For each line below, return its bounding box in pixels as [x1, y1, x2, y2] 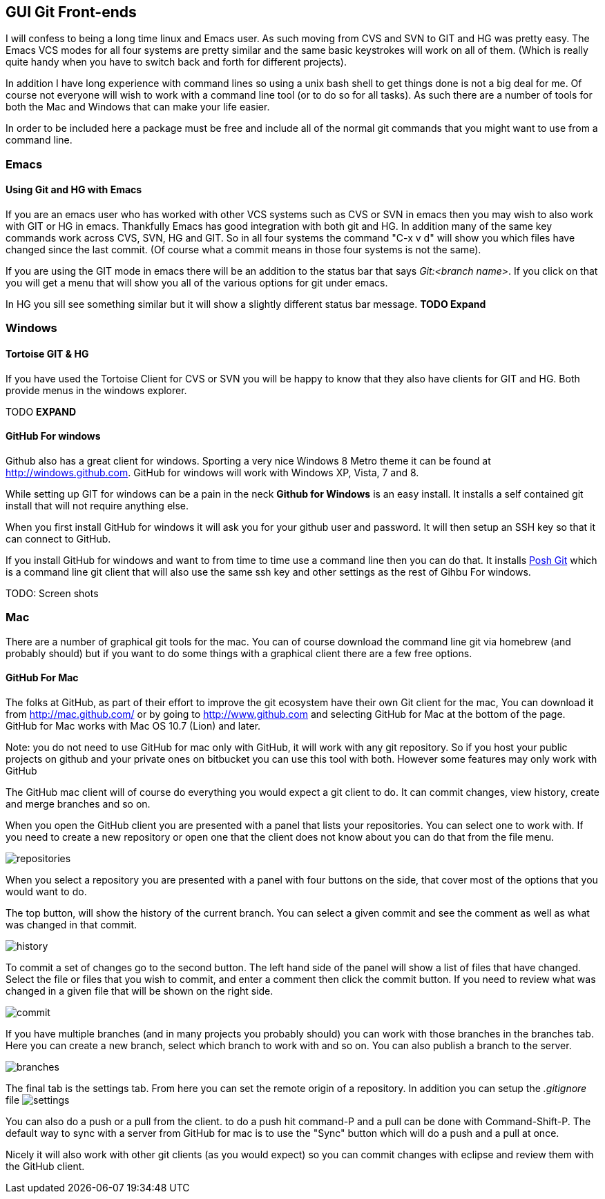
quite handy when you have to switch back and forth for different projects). [6, 56, 347, 68]
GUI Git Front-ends [6, 3, 137, 21]
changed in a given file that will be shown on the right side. [6, 984, 273, 997]
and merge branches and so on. [6, 797, 151, 810]
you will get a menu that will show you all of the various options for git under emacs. [6, 277, 388, 289]
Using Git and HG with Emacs [6, 184, 142, 196]
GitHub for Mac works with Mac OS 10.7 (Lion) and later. [6, 719, 261, 732]
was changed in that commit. [6, 918, 137, 930]
